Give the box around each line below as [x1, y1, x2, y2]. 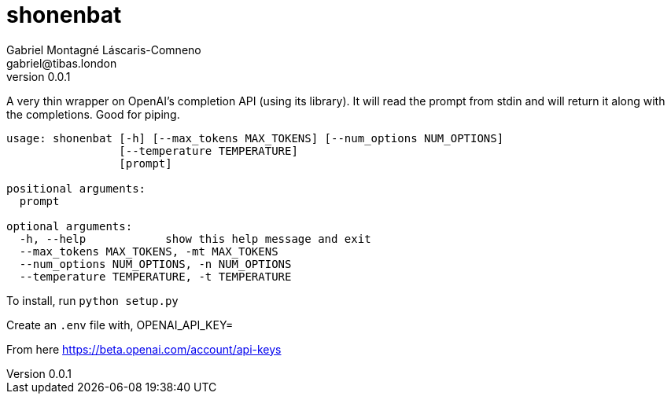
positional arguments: [6, 182, 146, 195]
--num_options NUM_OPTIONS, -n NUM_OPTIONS [19, 257, 292, 270]
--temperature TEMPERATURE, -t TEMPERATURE [19, 270, 292, 283]
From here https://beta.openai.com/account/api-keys [6, 342, 282, 356]
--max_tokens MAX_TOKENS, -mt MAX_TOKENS [19, 244, 278, 258]
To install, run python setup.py [6, 293, 179, 307]
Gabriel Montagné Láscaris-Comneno [6, 42, 201, 57]
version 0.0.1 [6, 69, 71, 83]
